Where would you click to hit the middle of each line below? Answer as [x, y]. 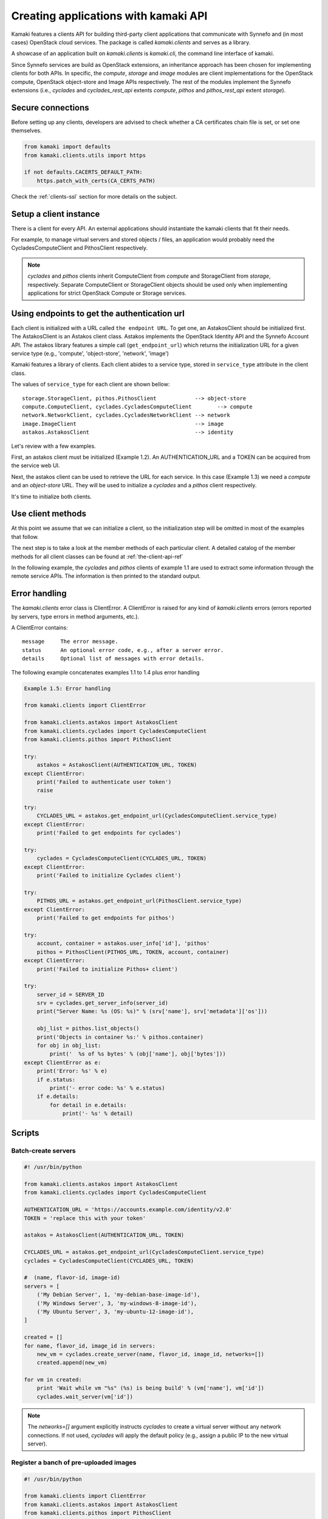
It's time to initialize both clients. [52, 496]
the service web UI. [36, 465]
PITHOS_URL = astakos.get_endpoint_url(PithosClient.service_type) [139, 901]
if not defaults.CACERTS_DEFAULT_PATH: [83, 172]
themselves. [26, 131]
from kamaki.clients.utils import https [85, 155]
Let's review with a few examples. [54, 446]
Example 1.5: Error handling [67, 688]
